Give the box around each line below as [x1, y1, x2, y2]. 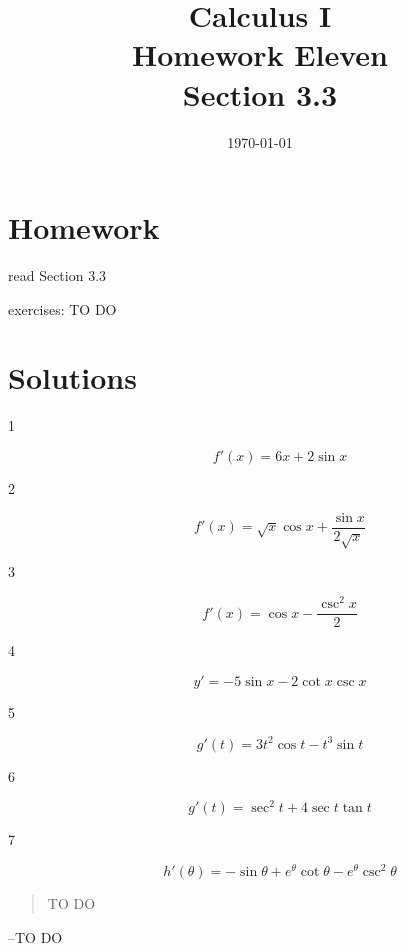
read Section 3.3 [8, 265, 107, 286]
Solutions [8, 357, 137, 398]
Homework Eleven [132, 34, 388, 75]
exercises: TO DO [8, 298, 117, 319]
